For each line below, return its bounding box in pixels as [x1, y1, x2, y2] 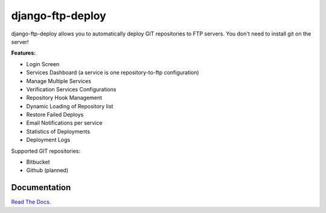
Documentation [11, 182, 71, 193]
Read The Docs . [11, 199, 51, 206]
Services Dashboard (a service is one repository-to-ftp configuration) [26, 69, 199, 76]
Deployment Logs [26, 136, 71, 144]
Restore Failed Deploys [26, 111, 84, 119]
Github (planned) [26, 167, 69, 174]
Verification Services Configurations [26, 85, 117, 93]
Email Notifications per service [26, 119, 103, 126]
